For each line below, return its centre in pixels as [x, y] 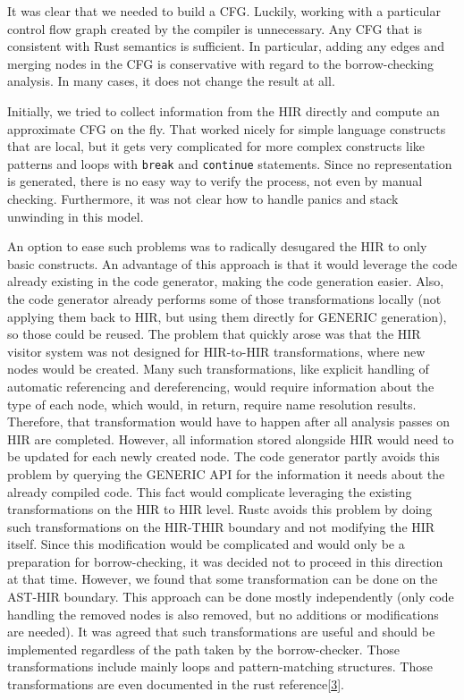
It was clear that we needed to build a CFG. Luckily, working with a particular [224, 11]
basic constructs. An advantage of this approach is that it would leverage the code [232, 263]
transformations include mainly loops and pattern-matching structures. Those [220, 666]
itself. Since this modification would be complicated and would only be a [206, 544]
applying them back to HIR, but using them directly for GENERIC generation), [227, 316]
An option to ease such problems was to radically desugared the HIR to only [217, 246]
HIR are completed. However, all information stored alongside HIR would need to [231, 439]
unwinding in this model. [76, 216]
